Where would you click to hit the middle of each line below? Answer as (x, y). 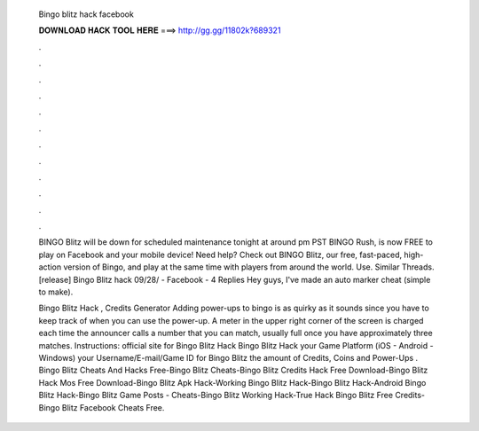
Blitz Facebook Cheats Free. (113, 407)
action (50, 267)
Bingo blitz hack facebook (86, 14)
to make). (56, 292)
